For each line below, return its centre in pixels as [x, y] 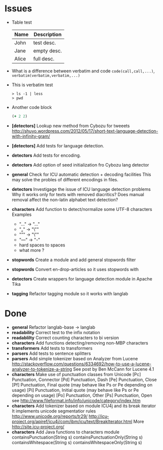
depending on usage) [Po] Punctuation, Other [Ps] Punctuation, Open [82, 395]
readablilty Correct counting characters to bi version [65, 338]
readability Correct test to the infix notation [56, 332]
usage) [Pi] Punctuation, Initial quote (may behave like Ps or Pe [75, 390]
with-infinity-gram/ [31, 136]
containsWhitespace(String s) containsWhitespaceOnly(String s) [77, 442]
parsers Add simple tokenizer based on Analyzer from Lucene [75, 358]
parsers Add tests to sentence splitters [51, 353]
